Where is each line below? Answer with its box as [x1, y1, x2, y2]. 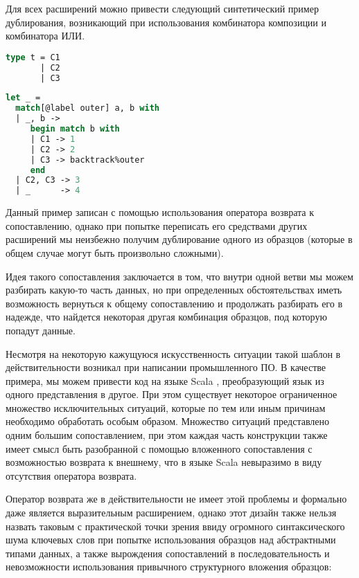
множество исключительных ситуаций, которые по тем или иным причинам [6, 400, 326, 415]
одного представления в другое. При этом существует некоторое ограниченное [6, 387, 338, 401]
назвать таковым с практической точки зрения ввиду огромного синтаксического [6, 518, 345, 533]
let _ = [6, 93, 41, 103]
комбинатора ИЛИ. [6, 28, 85, 43]
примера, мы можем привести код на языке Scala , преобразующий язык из [6, 373, 324, 388]
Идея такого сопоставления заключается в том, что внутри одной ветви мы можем [6, 269, 353, 283]
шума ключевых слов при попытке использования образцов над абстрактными [6, 532, 336, 547]
